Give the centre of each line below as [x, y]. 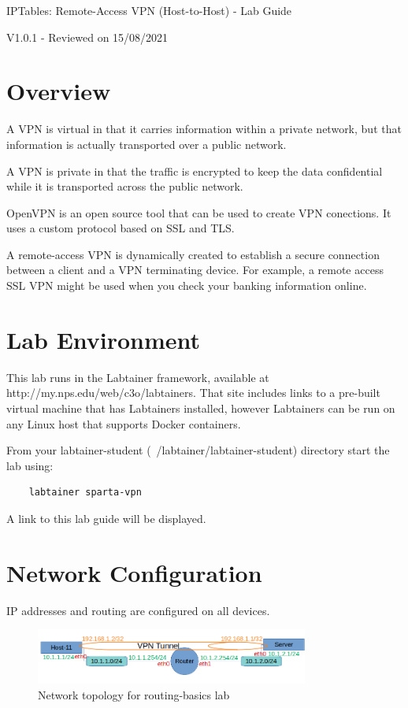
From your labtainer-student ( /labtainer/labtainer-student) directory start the [198, 450]
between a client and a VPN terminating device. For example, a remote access [195, 270]
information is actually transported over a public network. [147, 144]
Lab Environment [104, 339]
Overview [59, 91]
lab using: [30, 465]
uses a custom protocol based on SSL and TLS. [121, 228]
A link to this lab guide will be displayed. [106, 518]
